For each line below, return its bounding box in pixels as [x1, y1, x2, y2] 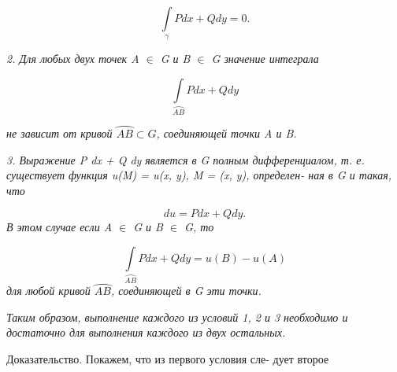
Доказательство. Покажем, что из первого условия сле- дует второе [6, 350, 329, 366]
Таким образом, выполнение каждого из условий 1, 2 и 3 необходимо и [6, 308, 348, 325]
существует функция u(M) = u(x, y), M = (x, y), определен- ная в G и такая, [6, 167, 391, 183]
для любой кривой [6, 282, 91, 299]
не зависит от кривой [6, 125, 113, 142]
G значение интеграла [211, 50, 319, 67]
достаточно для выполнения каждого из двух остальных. [6, 324, 286, 341]
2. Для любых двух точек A [6, 50, 139, 67]
